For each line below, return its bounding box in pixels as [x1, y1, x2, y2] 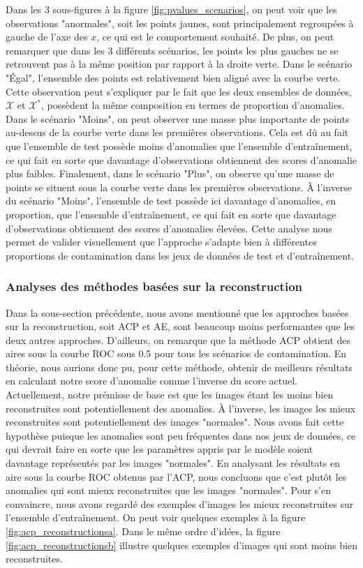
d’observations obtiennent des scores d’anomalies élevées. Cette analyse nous [6, 221, 332, 235]
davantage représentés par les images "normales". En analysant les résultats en [6, 456, 340, 470]
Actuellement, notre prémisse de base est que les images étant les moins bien [6, 387, 334, 402]
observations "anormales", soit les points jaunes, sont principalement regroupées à [6, 15, 354, 30]
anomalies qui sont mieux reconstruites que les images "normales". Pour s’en [6, 483, 332, 498]
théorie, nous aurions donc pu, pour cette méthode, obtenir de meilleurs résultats [6, 359, 353, 374]
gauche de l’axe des [6, 29, 88, 44]
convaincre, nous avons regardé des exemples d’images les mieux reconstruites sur [6, 496, 354, 511]
